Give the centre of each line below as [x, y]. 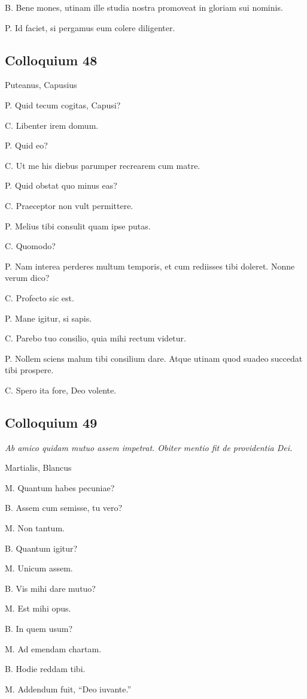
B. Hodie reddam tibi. [45, 669]
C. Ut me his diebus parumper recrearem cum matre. [103, 165]
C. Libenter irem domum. [52, 125]
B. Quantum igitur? [41, 548]
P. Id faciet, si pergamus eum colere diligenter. [90, 27]
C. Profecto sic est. [39, 297]
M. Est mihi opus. [38, 608]
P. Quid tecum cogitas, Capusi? [63, 105]
